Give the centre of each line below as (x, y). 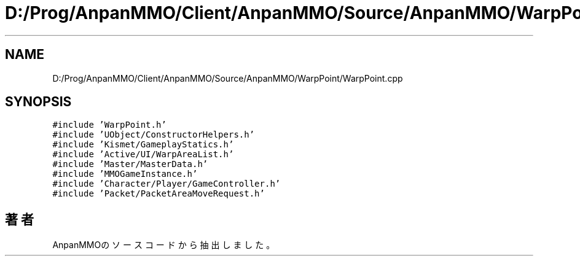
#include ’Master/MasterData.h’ (130, 164)
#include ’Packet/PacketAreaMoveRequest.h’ (159, 194)
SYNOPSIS (38, 102)
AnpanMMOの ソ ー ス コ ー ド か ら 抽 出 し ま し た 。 (164, 245)
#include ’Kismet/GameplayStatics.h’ (143, 145)
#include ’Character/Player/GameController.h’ (167, 184)
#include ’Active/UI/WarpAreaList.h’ (143, 154)
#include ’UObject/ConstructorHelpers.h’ (154, 135)
